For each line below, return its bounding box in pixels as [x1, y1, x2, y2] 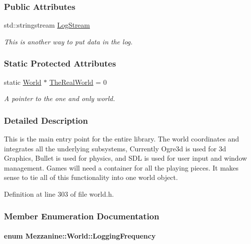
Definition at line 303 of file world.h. [4, 189, 114, 199]
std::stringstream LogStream [4, 20, 90, 30]
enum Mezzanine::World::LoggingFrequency [4, 231, 156, 241]
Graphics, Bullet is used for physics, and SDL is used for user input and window [4, 153, 247, 163]
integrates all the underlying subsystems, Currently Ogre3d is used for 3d [4, 143, 226, 153]
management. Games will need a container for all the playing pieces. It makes [4, 162, 239, 173]
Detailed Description [4, 114, 88, 126]
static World [4, 76, 42, 87]
